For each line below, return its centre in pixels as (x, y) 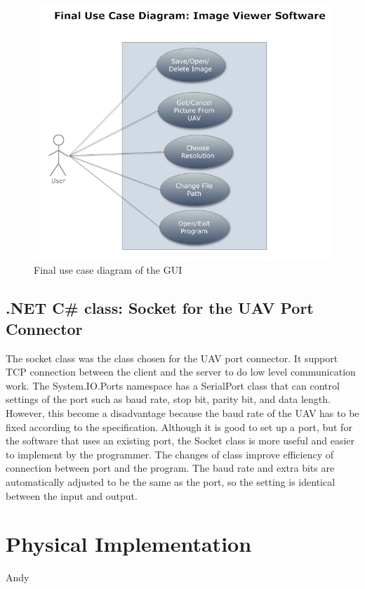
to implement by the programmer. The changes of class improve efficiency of (170, 454)
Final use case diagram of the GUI (108, 270)
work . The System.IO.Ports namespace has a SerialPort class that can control (173, 385)
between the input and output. (72, 495)
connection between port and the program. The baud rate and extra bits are (170, 468)
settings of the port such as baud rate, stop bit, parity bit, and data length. (168, 399)
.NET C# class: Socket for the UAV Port (160, 308)
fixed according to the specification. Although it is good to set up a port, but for (179, 426)
